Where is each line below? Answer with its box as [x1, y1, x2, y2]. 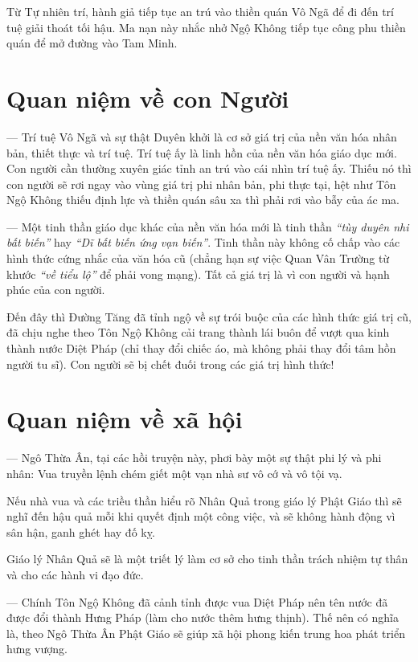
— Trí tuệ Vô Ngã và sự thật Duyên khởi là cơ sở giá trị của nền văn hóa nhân [6, 128, 397, 145]
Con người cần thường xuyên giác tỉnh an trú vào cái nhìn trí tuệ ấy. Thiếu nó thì [6, 160, 412, 177]
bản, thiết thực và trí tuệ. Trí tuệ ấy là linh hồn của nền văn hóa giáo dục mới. [6, 144, 397, 161]
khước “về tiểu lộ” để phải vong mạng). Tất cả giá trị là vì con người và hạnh [6, 265, 390, 282]
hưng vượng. [6, 640, 68, 657]
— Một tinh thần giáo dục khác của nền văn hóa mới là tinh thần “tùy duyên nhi [6, 218, 409, 235]
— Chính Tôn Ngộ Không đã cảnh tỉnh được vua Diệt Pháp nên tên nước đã [6, 593, 388, 610]
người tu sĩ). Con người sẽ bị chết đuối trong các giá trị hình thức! [6, 355, 334, 372]
